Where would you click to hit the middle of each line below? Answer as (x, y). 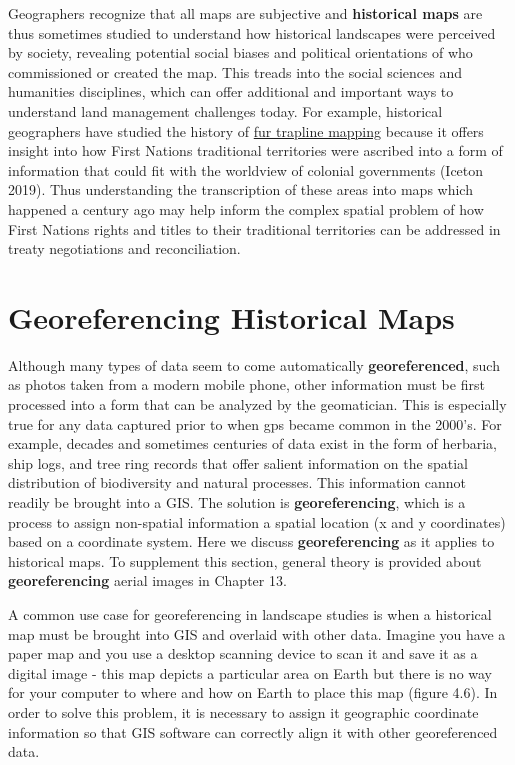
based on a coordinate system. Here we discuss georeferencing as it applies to (251, 541)
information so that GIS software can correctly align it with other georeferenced (253, 731)
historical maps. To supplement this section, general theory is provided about (245, 560)
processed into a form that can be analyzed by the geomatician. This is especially (257, 404)
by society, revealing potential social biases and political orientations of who (240, 52)
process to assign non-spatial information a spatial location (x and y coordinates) (257, 521)
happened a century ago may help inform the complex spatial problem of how (246, 208)
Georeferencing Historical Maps (231, 316)
